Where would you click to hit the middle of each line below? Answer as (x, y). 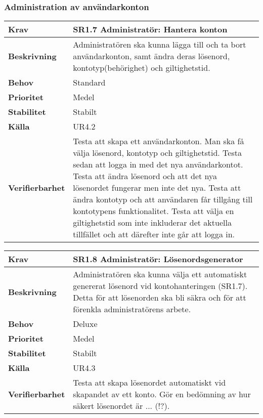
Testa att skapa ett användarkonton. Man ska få (159, 141)
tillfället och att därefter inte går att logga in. (154, 234)
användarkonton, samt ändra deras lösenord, (151, 56)
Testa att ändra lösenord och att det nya (145, 176)
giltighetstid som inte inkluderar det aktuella (152, 223)
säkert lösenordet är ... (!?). (121, 406)
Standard (89, 82)
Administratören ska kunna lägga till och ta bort (160, 45)
